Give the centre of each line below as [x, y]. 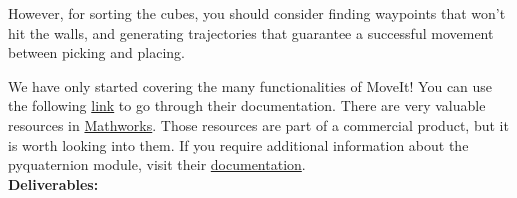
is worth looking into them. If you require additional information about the [238, 144]
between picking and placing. [96, 52]
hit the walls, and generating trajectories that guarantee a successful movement [251, 32]
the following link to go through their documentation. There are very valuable [247, 105]
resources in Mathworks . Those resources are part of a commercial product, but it [258, 124]
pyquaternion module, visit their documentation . [157, 164]
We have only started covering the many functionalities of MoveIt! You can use [250, 85]
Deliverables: [53, 183]
